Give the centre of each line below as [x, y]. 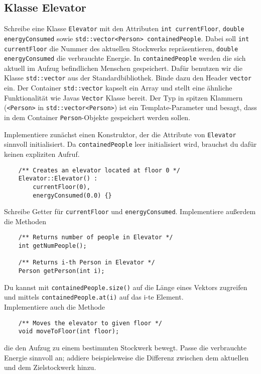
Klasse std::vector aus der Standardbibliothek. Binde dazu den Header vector [128, 78]
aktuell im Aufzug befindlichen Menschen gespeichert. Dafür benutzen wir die [123, 68]
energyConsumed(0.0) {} [72, 195]
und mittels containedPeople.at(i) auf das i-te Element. [94, 297]
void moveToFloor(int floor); [69, 332]
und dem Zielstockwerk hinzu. [50, 367]
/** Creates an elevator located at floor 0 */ [99, 170]
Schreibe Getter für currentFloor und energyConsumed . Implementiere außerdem [130, 211]
